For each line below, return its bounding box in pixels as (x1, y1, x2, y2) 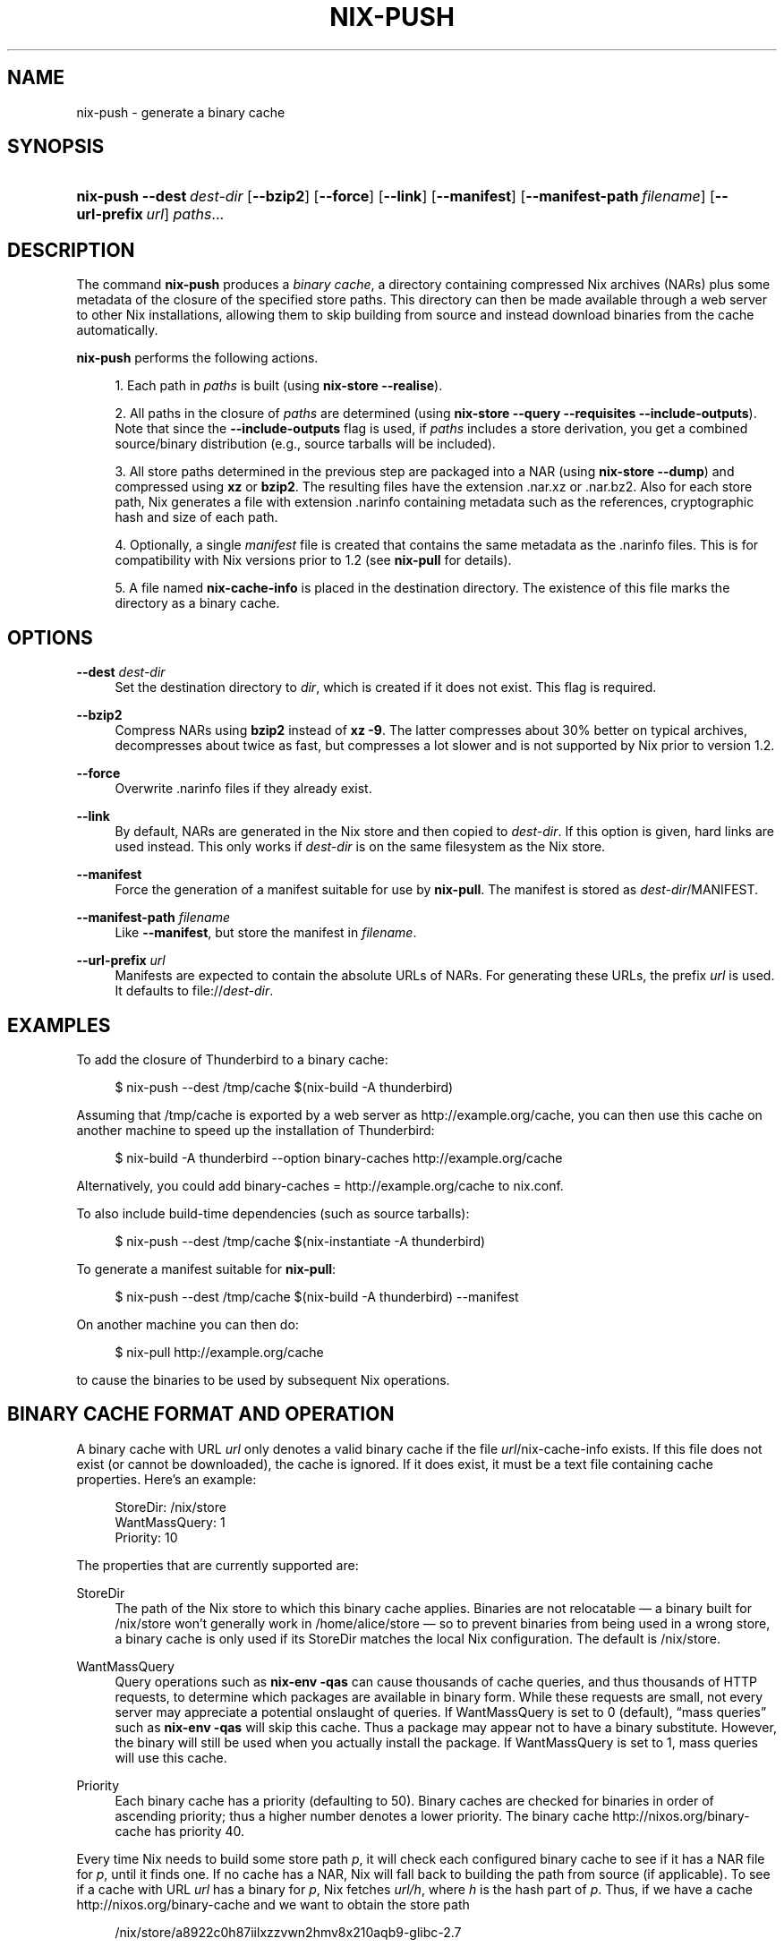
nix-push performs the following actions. (76, 350, 319, 366)
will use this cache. (115, 1749, 227, 1765)
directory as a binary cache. (115, 595, 280, 611)
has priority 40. (154, 1823, 245, 1839)
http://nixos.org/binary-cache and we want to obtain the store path (76, 1896, 470, 1912)
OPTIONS (7, 626, 93, 649)
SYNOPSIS (7, 135, 105, 158)
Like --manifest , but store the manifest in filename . (115, 925, 417, 941)
